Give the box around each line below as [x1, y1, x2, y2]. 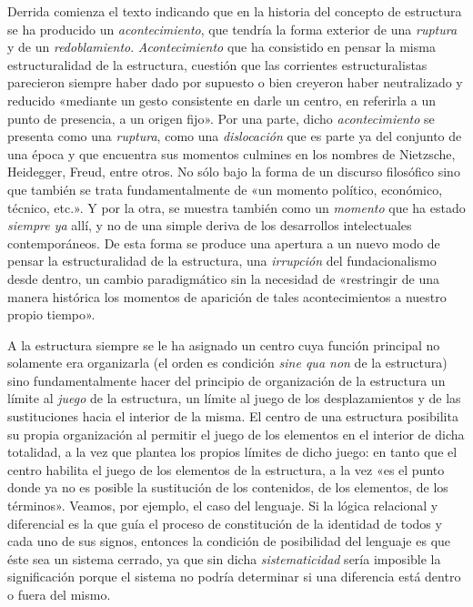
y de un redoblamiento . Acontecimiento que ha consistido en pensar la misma [7, 37, 436, 56]
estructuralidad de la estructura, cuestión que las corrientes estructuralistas [7, 55, 428, 74]
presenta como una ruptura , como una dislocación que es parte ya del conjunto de [7, 126, 462, 146]
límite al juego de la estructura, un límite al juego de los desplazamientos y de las [7, 389, 461, 408]
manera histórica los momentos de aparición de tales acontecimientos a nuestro [7, 287, 447, 306]
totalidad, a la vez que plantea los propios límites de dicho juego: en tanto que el [7, 442, 458, 461]
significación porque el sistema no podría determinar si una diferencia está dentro [7, 567, 461, 586]
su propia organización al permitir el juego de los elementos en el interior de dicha [7, 424, 465, 443]
